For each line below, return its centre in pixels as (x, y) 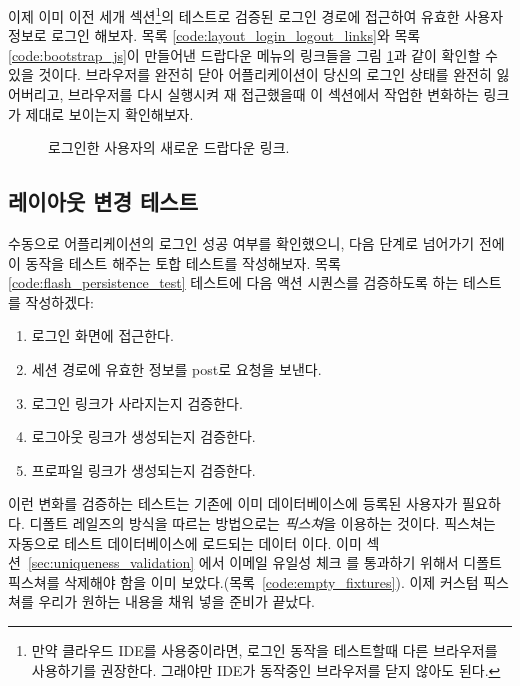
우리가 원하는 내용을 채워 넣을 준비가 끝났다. (177, 601)
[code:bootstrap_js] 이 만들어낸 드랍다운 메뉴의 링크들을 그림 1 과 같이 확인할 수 (253, 54)
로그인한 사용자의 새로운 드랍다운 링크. (169, 147)
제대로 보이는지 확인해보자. (109, 113)
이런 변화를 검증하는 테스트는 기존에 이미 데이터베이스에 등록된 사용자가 (233, 503)
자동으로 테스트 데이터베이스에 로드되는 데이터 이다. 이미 (185, 542)
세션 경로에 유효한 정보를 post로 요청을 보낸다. (176, 368)
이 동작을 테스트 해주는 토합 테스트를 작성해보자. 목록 (174, 262)
